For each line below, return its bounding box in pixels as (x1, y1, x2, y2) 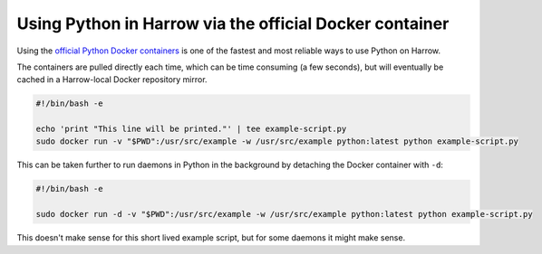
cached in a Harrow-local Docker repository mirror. (16, 74, 208, 85)
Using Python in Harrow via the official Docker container (16, 14, 450, 33)
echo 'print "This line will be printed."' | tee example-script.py (35, 124, 347, 135)
